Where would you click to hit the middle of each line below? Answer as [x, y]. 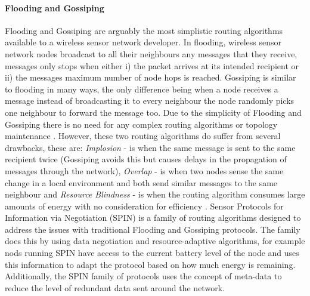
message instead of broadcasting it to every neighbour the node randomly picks [150, 101]
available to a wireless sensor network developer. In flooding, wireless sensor [143, 42]
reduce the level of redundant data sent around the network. [115, 287]
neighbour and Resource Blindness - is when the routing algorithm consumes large [155, 194]
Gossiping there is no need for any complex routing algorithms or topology [141, 124]
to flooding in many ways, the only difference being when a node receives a [142, 89]
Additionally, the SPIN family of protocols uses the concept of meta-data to [143, 276]
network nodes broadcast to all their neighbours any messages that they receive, [151, 53]
